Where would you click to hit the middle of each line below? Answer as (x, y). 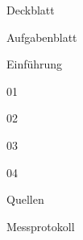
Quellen (25, 199)
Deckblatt (31, 10)
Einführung (35, 64)
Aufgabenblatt (42, 37)
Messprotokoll (41, 226)
